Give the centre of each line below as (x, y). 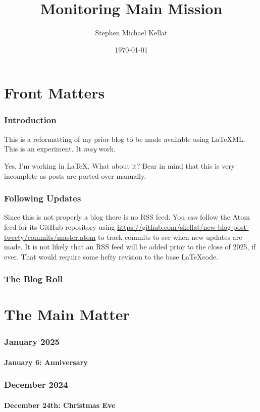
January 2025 (32, 342)
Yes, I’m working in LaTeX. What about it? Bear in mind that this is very (120, 165)
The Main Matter (67, 314)
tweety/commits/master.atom (50, 237)
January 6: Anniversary (46, 362)
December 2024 (36, 384)
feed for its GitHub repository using (60, 226)
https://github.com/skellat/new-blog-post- (183, 226)
